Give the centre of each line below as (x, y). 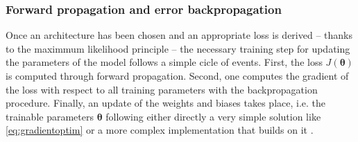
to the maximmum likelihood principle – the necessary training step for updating (178, 48)
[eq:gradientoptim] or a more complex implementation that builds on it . (160, 130)
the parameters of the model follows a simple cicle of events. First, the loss (164, 62)
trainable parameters (50, 116)
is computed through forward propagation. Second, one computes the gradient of (177, 76)
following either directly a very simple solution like (213, 116)
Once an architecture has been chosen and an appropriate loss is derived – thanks (179, 35)
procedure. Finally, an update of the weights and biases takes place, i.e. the (166, 103)
